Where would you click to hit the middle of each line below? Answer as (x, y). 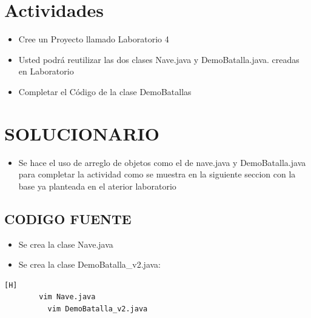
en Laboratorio (46, 71)
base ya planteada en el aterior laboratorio (97, 186)
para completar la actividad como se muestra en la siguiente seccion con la (157, 174)
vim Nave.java (67, 297)
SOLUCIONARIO (82, 133)
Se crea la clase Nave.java (66, 244)
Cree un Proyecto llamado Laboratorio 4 (94, 39)
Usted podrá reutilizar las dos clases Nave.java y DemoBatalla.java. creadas (159, 59)
